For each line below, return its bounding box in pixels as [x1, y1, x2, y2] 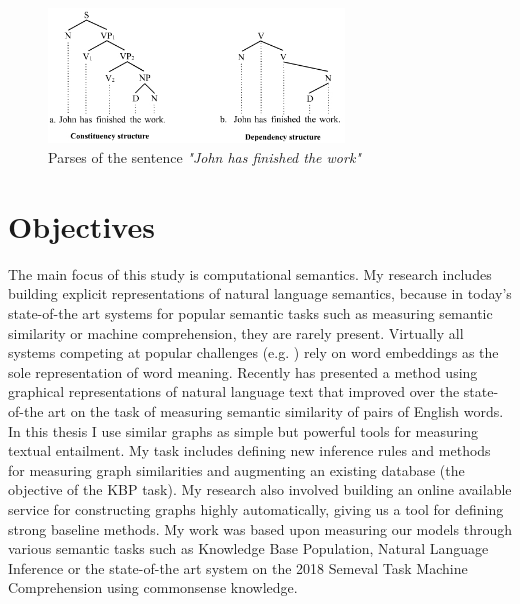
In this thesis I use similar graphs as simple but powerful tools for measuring [8, 420, 478, 441]
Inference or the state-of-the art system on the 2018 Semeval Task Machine [8, 557, 468, 578]
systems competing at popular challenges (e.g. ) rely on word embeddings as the [8, 342, 499, 363]
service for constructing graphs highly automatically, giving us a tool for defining [8, 498, 504, 519]
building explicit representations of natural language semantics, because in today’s [8, 283, 512, 304]
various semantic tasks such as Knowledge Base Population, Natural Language [8, 538, 489, 559]
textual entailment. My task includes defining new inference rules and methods [8, 440, 491, 461]
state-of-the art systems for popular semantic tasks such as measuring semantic [8, 302, 493, 323]
